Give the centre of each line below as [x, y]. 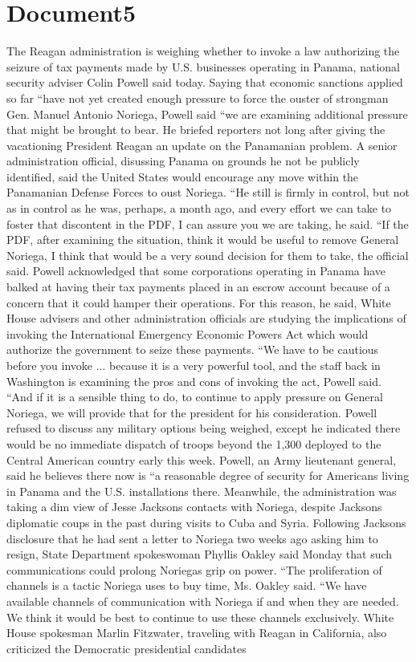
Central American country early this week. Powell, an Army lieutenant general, [202, 459]
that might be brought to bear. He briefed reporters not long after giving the [196, 130]
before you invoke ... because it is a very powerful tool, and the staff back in [194, 365]
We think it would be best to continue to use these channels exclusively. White [200, 617]
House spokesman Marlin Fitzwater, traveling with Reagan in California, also [197, 633]
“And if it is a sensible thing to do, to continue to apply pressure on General [195, 397]
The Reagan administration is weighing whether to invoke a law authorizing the [203, 51]
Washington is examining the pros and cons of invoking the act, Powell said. [194, 381]
